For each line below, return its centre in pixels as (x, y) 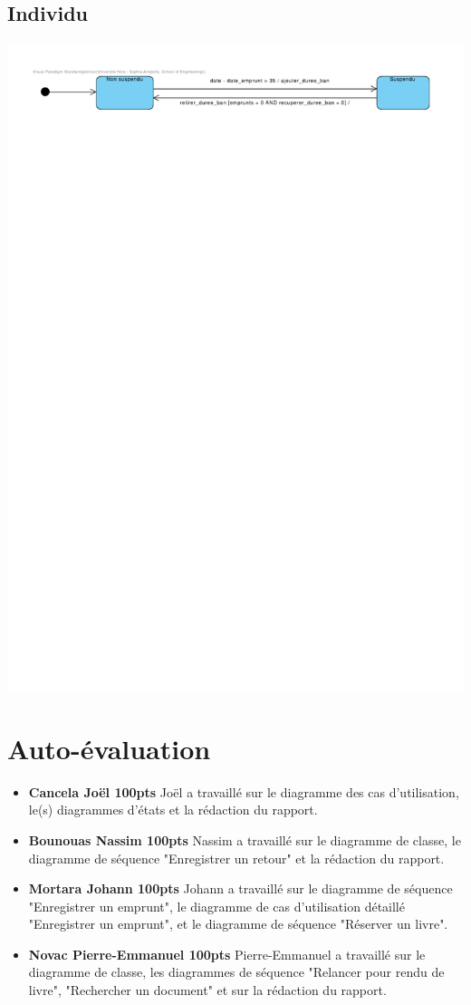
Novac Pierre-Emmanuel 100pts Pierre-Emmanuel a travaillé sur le (227, 954)
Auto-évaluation (109, 748)
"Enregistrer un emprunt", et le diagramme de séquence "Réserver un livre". (238, 924)
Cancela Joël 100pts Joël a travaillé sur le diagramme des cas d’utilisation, (244, 791)
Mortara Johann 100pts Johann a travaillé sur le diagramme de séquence (240, 888)
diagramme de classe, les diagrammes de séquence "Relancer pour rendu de (236, 972)
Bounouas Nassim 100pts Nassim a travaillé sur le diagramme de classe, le (245, 839)
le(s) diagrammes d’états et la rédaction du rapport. (173, 810)
